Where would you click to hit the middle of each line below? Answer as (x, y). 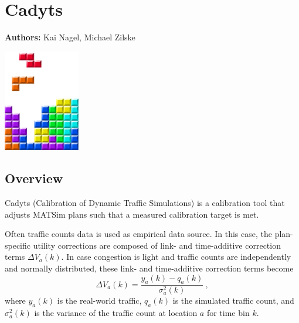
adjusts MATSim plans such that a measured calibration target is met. (132, 214)
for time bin (228, 313)
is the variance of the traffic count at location (116, 313)
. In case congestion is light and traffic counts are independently (176, 257)
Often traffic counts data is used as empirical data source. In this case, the (138, 234)
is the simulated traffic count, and (233, 300)
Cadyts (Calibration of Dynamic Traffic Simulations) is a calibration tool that (145, 203)
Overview (34, 178)
